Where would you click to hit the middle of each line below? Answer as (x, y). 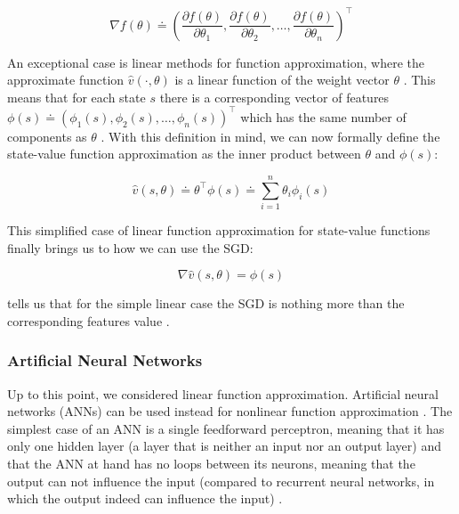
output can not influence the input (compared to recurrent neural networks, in (221, 481)
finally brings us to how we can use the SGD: (130, 247)
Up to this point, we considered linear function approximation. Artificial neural (223, 393)
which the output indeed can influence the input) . (145, 498)
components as (47, 136)
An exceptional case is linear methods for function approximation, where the (216, 62)
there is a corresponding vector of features (274, 97)
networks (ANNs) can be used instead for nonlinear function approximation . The (230, 411)
